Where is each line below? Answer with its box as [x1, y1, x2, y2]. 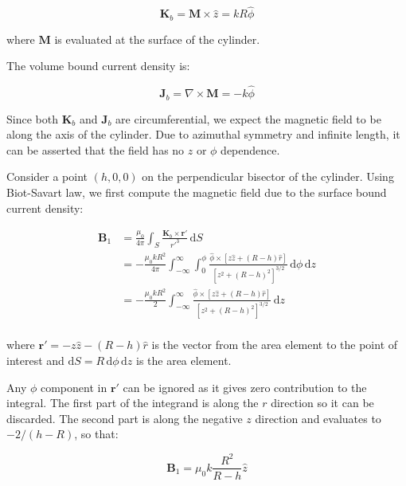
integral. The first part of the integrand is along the [6, 394, 259, 411]
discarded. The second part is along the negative [6, 410, 243, 426]
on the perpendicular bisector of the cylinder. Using [142, 168, 394, 185]
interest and [6, 352, 64, 369]
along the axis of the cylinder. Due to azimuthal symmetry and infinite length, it [6, 126, 400, 143]
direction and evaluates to [255, 410, 381, 426]
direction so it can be [271, 394, 374, 411]
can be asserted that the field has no [6, 141, 185, 158]
